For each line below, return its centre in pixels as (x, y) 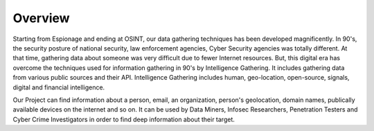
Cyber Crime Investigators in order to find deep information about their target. (124, 119)
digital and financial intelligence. (59, 87)
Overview (41, 18)
